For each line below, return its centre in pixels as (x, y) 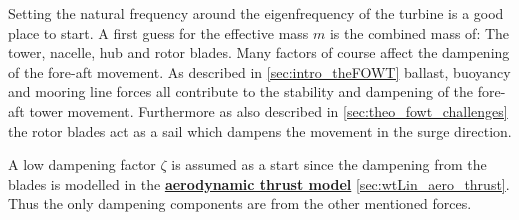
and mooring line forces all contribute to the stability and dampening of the (241, 91)
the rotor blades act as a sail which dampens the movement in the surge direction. (260, 130)
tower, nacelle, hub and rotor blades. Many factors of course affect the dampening (259, 52)
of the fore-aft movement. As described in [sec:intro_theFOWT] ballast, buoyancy (259, 71)
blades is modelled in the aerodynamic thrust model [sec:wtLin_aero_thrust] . (259, 183)
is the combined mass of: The (419, 32)
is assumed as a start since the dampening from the (329, 164)
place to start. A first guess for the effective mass (158, 32)
